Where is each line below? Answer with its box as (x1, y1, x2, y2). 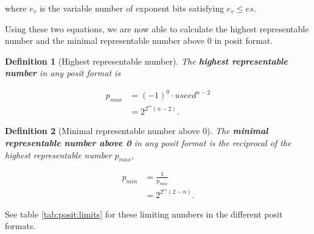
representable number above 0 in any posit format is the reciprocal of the (5, 136, 291, 149)
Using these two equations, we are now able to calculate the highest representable (5, 22, 309, 35)
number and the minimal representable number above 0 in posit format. (5, 34, 273, 47)
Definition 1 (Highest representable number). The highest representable (5, 54, 288, 67)
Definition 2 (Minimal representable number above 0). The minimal (5, 124, 268, 137)
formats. (5, 219, 36, 232)
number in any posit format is (5, 66, 121, 79)
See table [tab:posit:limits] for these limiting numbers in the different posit (5, 207, 283, 220)
